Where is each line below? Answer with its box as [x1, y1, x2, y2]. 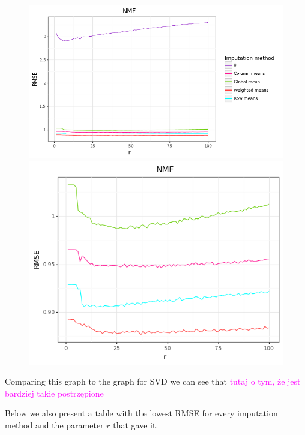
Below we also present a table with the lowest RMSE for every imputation [5, 407, 278, 419]
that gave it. [113, 418, 159, 431]
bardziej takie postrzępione [5, 386, 104, 399]
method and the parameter [5, 418, 104, 431]
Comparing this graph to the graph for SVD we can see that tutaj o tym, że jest [5, 375, 301, 388]
